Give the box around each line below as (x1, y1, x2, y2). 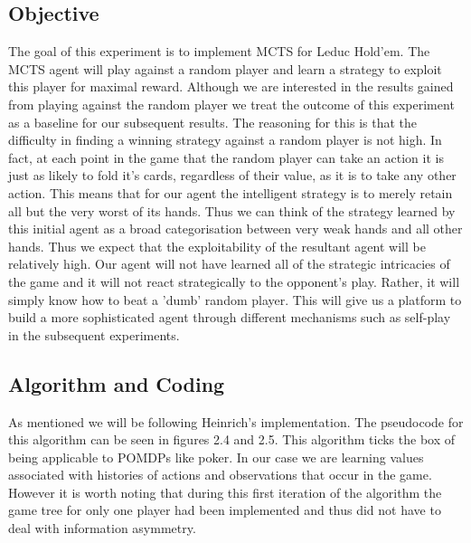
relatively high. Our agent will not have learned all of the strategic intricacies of (8, 254, 450, 273)
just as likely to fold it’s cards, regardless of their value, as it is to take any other (8, 166, 457, 185)
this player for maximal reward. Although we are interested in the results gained (8, 77, 454, 96)
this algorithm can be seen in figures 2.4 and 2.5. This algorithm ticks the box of (8, 430, 456, 449)
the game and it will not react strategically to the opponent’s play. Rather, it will (8, 271, 460, 291)
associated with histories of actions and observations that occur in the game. (8, 465, 432, 484)
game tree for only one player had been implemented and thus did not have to (8, 500, 441, 519)
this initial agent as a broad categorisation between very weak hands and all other (8, 219, 463, 238)
